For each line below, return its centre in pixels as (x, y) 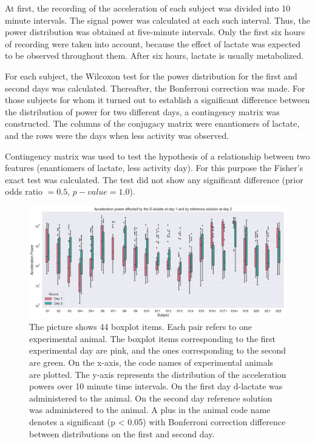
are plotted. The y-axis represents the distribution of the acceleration (158, 374)
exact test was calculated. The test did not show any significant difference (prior (154, 179)
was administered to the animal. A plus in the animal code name (150, 410)
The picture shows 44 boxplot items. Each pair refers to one (141, 327)
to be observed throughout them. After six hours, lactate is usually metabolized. (154, 55)
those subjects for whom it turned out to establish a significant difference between (157, 100)
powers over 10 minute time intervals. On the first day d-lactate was (156, 386)
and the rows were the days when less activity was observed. (117, 135)
